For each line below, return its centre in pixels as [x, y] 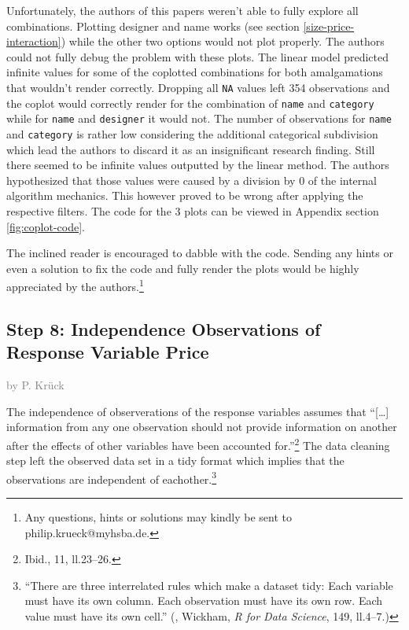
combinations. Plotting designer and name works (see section [153, 26]
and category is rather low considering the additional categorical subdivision [192, 133]
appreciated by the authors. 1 [75, 285]
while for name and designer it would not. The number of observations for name [199, 118]
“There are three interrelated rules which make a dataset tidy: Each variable [209, 585]
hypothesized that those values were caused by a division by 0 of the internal [192, 180]
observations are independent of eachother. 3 [112, 477]
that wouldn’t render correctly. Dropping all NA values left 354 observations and [198, 87]
